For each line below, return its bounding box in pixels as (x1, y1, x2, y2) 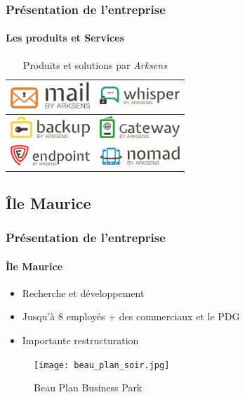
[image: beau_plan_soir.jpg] (34, 360, 170, 370)
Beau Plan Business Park (34, 380, 143, 395)
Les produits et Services (6, 30, 125, 45)
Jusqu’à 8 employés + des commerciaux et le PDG (22, 309, 240, 324)
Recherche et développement (22, 285, 145, 300)
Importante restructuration (22, 332, 139, 347)
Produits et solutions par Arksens (22, 57, 167, 72)
